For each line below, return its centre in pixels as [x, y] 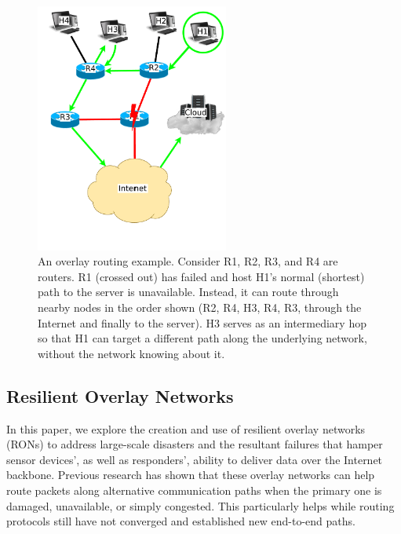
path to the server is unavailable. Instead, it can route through [188, 292]
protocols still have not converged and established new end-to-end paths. [181, 521]
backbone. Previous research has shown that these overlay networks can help [191, 475]
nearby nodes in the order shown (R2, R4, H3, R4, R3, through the [200, 307]
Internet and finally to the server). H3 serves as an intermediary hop [202, 322]
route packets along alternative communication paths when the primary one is [194, 490]
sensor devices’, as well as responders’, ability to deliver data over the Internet [195, 459]
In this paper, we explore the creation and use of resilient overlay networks [186, 428]
